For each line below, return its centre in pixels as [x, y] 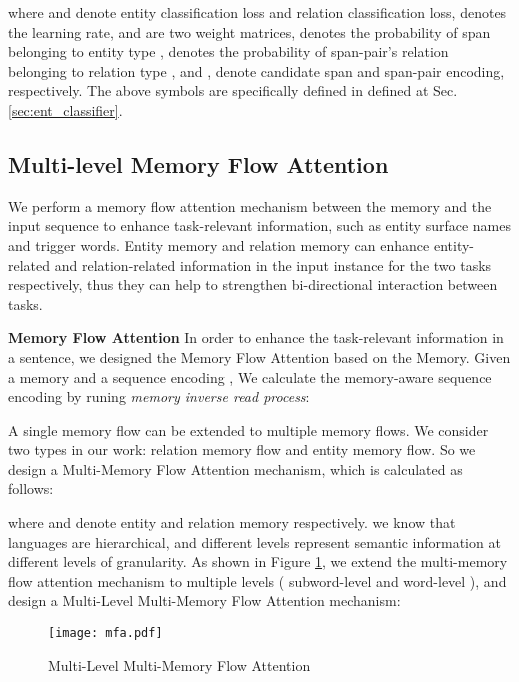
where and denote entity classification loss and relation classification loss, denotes [257, 12]
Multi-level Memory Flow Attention [198, 163]
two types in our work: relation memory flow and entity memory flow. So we [242, 449]
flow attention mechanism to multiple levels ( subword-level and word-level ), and [257, 580]
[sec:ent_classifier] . [65, 109]
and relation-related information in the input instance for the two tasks [273, 264]
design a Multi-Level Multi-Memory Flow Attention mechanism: [204, 600]
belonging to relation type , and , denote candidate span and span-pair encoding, [256, 70]
